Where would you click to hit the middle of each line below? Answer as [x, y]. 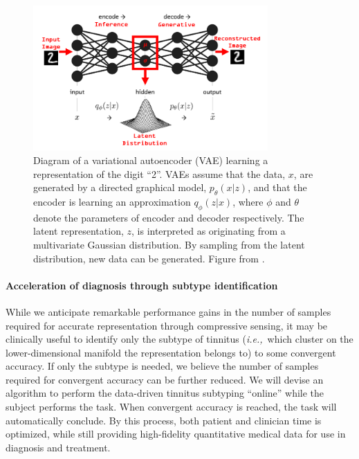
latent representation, [79, 231]
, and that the [277, 187]
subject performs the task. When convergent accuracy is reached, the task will [171, 407]
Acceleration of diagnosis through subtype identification [142, 285]
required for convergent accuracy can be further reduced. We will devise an [165, 379]
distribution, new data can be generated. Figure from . [149, 258]
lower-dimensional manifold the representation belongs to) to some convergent [171, 352]
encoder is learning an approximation [112, 201]
